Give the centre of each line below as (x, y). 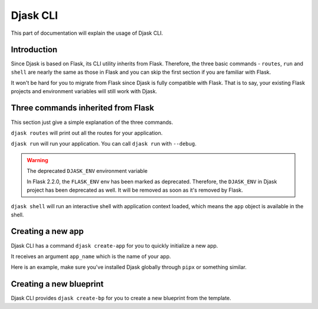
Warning (37, 160)
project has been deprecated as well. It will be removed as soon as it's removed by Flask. (135, 190)
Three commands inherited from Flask (82, 108)
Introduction (34, 50)
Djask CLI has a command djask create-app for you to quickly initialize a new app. (115, 245)
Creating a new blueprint (57, 284)
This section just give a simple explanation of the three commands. (92, 122)
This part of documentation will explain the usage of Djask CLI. (87, 33)
